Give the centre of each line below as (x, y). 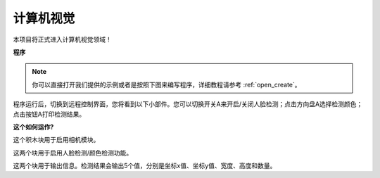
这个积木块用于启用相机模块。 (56, 140)
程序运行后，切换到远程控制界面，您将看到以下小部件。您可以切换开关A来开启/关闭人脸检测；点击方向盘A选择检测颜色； (188, 104)
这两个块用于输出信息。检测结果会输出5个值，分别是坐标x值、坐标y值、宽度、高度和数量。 (145, 166)
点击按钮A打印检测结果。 (49, 114)
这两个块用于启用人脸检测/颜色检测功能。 (73, 153)
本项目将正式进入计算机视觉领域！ (62, 39)
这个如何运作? (33, 127)
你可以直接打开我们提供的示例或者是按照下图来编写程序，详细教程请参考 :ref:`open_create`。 (167, 84)
